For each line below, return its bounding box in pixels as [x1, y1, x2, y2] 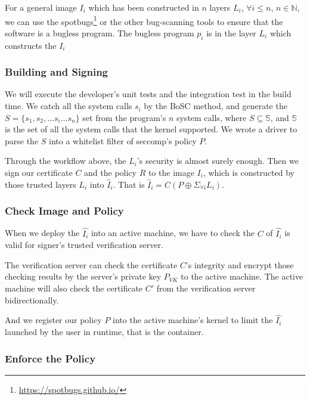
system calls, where [176, 111, 247, 123]
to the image [148, 166, 194, 179]
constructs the [5, 39, 57, 51]
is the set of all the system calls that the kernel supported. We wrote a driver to [5, 123, 297, 135]
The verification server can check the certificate [5, 258, 178, 271]
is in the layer [206, 26, 256, 39]
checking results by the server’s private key [5, 270, 162, 283]
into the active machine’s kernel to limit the [113, 314, 273, 326]
